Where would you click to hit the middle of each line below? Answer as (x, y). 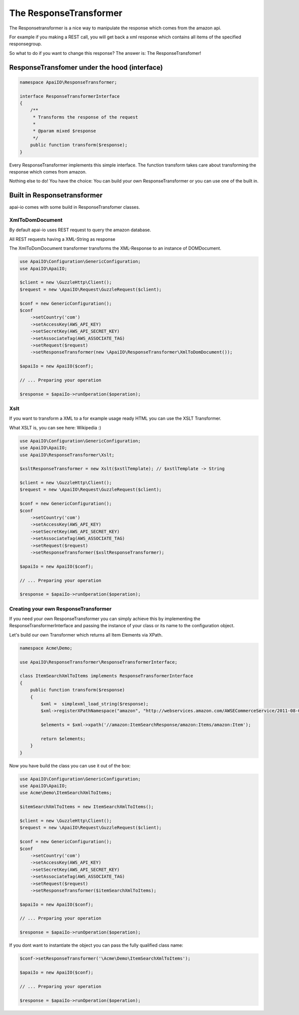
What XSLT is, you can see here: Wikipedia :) (55, 427)
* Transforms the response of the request (85, 117)
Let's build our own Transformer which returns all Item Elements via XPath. (86, 635)
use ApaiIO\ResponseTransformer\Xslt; (67, 455)
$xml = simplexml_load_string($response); (95, 704)
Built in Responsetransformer (56, 195)
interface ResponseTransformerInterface (70, 96)
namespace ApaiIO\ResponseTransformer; (68, 82)
